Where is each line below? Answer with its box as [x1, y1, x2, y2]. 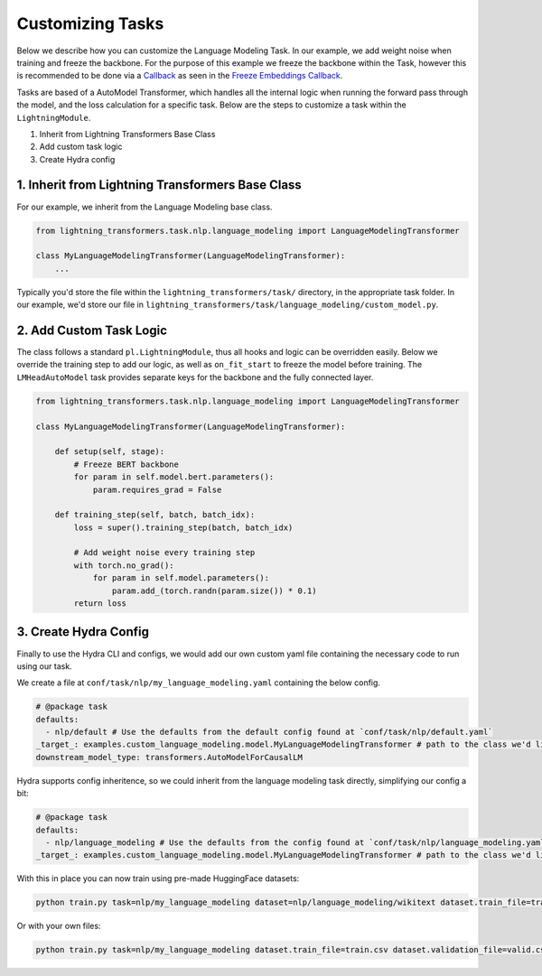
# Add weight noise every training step [73, 547, 256, 558]
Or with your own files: [16, 921, 101, 932]
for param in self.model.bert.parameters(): [73, 472, 275, 482]
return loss [73, 599, 126, 609]
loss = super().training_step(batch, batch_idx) [73, 522, 294, 533]
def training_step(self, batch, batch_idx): [54, 510, 256, 520]
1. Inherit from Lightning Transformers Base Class [16, 177, 302, 193]
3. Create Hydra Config [16, 624, 149, 640]
